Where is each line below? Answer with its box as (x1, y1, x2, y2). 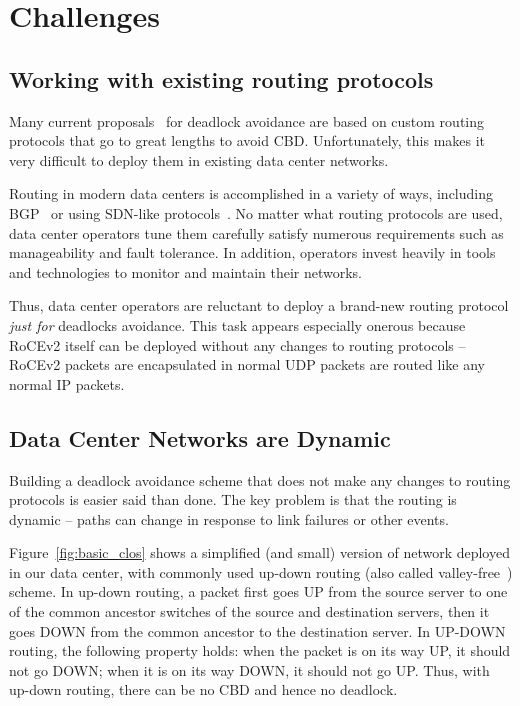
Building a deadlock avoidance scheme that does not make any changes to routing (9, 469, 511, 490)
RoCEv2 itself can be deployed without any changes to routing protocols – (9, 334, 466, 355)
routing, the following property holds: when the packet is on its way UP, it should (9, 640, 511, 661)
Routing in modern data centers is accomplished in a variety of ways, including (9, 183, 494, 204)
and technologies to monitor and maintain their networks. (9, 261, 363, 282)
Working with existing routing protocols (9, 63, 434, 94)
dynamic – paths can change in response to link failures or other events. (9, 508, 449, 529)
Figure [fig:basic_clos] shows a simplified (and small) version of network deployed (9, 542, 510, 563)
